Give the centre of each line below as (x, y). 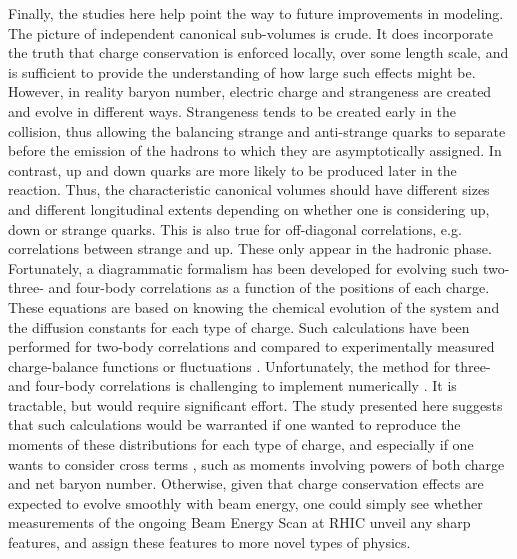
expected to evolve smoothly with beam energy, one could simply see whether (245, 502)
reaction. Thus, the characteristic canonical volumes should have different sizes (249, 189)
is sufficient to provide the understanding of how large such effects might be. (242, 71)
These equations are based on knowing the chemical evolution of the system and (254, 306)
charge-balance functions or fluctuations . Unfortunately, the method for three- (249, 365)
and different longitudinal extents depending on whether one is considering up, (249, 208)
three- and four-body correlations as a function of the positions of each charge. (249, 287)
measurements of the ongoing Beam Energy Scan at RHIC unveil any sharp (239, 522)
